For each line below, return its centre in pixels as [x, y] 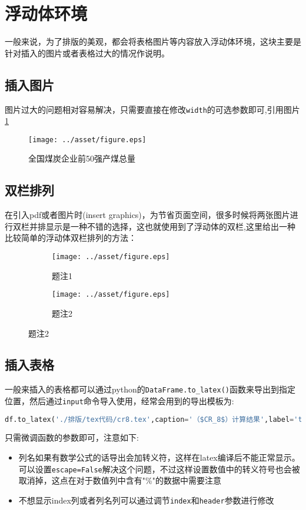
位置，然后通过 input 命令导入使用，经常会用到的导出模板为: [119, 400]
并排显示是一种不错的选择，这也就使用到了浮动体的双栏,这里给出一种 [162, 226]
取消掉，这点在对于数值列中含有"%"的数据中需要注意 [120, 480]
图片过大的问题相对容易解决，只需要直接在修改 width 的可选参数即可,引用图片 [152, 109]
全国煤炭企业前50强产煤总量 [82, 158]
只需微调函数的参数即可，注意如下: [72, 437]
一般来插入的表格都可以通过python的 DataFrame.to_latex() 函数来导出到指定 [150, 389]
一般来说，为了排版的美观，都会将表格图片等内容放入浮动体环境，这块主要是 [153, 41]
